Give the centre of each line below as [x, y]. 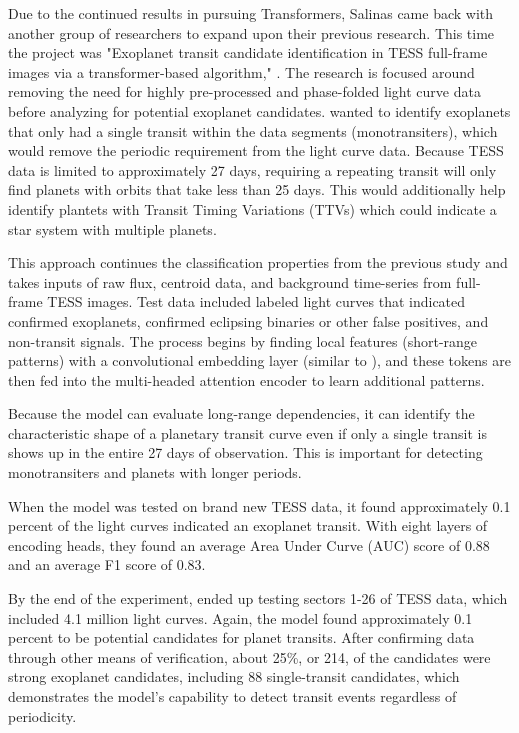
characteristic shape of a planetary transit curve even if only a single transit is [248, 432]
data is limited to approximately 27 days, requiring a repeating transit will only [252, 169]
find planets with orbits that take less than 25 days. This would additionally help [257, 189]
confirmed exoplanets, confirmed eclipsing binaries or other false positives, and [248, 320]
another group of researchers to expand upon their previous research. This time [251, 32]
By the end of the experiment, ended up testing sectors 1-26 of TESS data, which [258, 598]
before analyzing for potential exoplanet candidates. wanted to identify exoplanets [259, 110]
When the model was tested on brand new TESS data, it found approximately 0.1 [259, 505]
